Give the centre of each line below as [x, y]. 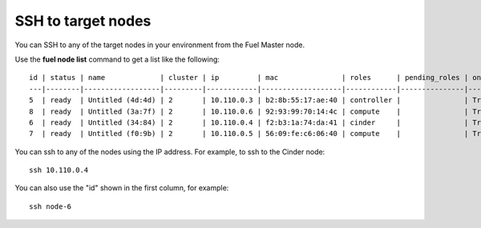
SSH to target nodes [83, 21]
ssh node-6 [51, 206]
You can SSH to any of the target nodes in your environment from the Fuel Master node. [160, 45]
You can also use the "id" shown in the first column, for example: [122, 188]
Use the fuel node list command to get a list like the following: [117, 59]
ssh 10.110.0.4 [59, 170]
